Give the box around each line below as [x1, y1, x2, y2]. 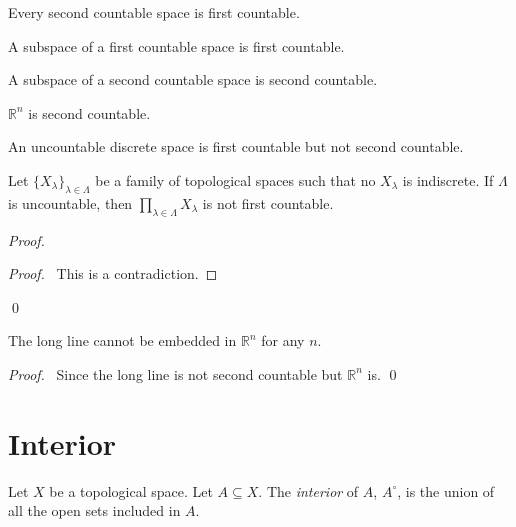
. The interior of [258, 480, 359, 501]
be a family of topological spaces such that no [95, 169, 376, 190]
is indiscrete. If [402, 169, 494, 190]
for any [261, 330, 305, 351]
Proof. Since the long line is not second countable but [8, 363, 343, 384]
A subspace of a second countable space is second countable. [8, 69, 378, 90]
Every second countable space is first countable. [8, 2, 300, 22]
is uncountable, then [8, 192, 133, 213]
